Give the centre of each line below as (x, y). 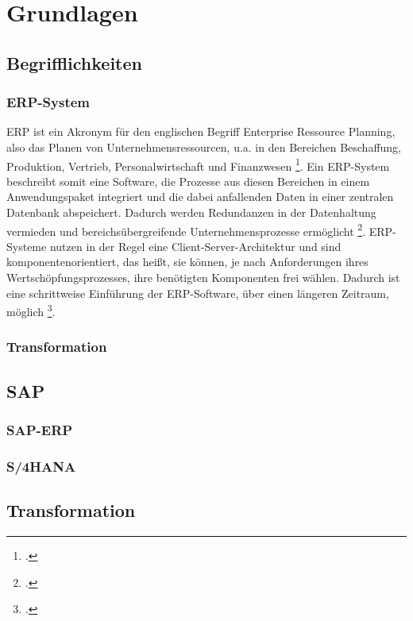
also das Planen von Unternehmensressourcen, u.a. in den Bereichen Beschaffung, (204, 147)
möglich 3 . (31, 310)
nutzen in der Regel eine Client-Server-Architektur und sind (195, 246)
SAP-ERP (40, 430)
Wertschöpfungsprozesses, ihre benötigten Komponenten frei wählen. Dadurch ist (203, 278)
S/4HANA (41, 466)
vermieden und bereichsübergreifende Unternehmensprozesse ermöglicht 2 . (186, 229)
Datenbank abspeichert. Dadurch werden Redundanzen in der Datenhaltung (191, 212)
